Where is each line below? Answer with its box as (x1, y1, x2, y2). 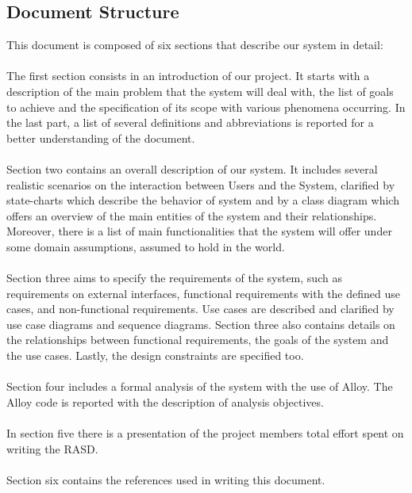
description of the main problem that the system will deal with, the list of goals (6, 82, 394, 99)
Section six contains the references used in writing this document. (6, 471, 325, 487)
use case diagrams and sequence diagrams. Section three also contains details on (6, 315, 395, 332)
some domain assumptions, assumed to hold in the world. (6, 238, 285, 254)
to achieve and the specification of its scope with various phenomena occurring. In (6, 98, 406, 115)
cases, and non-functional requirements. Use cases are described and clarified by (6, 300, 395, 317)
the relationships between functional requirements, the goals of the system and (6, 331, 389, 348)
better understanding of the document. (6, 129, 195, 146)
